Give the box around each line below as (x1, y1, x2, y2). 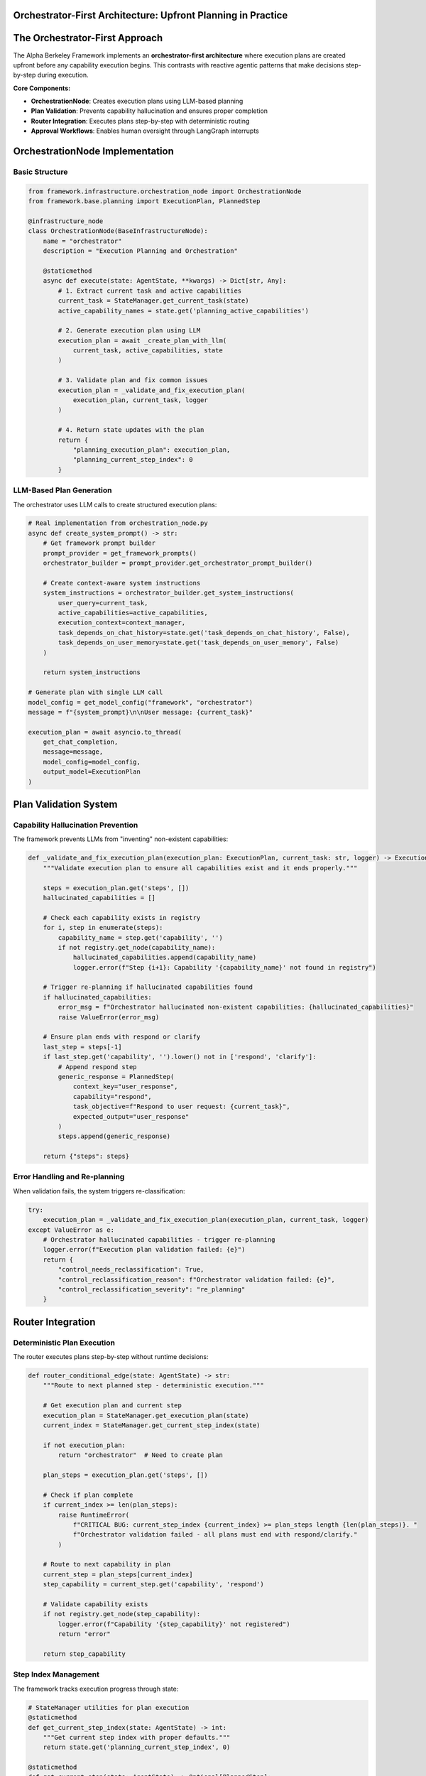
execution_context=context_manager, (58, 619, 186, 627)
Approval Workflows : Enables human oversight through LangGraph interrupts (31, 126, 259, 135)
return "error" (58, 1630, 111, 1638)
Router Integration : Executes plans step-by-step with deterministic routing (31, 117, 250, 125)
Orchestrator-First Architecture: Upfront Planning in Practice (13, 9, 288, 21)
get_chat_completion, (43, 738, 119, 746)
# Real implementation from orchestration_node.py (28, 519, 209, 527)
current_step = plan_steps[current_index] (43, 1570, 193, 1579)
